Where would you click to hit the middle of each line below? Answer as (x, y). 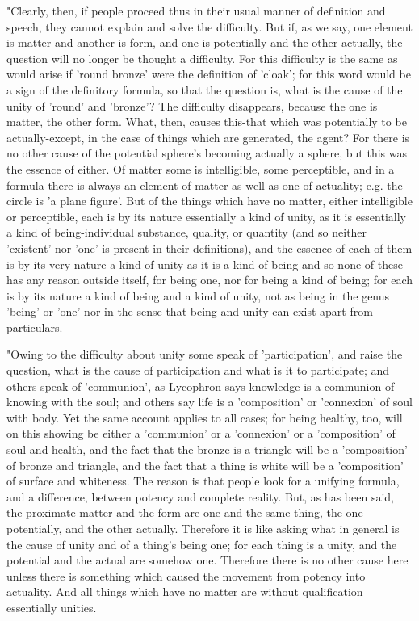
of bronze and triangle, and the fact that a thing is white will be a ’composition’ (205, 465)
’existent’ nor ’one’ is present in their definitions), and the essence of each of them (209, 248)
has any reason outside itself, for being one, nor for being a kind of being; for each (209, 280)
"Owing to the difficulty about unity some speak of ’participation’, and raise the (205, 354)
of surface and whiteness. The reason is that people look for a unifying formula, (203, 481)
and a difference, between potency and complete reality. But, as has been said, (200, 496)
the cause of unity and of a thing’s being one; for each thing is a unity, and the (202, 544)
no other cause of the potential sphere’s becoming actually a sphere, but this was (207, 153)
